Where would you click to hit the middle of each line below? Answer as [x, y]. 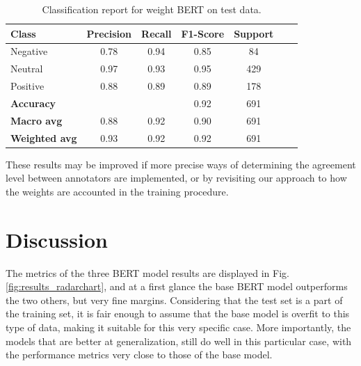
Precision [109, 33]
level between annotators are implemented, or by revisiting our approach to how [176, 178]
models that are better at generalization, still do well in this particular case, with [179, 341]
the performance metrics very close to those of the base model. [139, 355]
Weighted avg [44, 137]
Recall [157, 33]
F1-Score [203, 33]
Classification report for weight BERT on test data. [152, 9]
